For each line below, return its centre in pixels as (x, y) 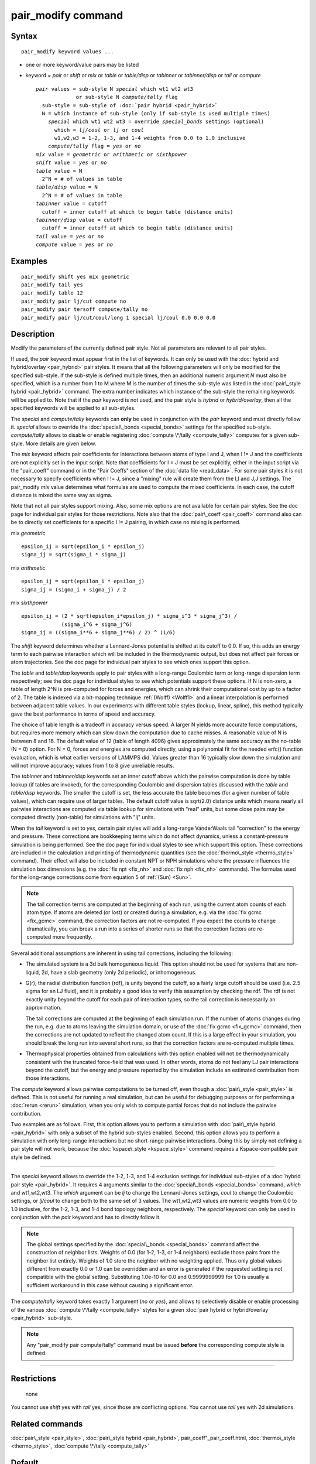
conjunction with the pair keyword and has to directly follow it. (86, 1217)
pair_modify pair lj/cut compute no (74, 301)
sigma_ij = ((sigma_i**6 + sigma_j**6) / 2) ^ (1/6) (98, 633)
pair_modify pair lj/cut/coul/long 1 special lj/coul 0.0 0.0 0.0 (118, 317)
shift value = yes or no (71, 163)
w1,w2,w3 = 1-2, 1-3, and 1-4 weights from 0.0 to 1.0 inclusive (150, 138)
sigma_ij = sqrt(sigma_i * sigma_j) (74, 555)
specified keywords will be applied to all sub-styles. (73, 408)
